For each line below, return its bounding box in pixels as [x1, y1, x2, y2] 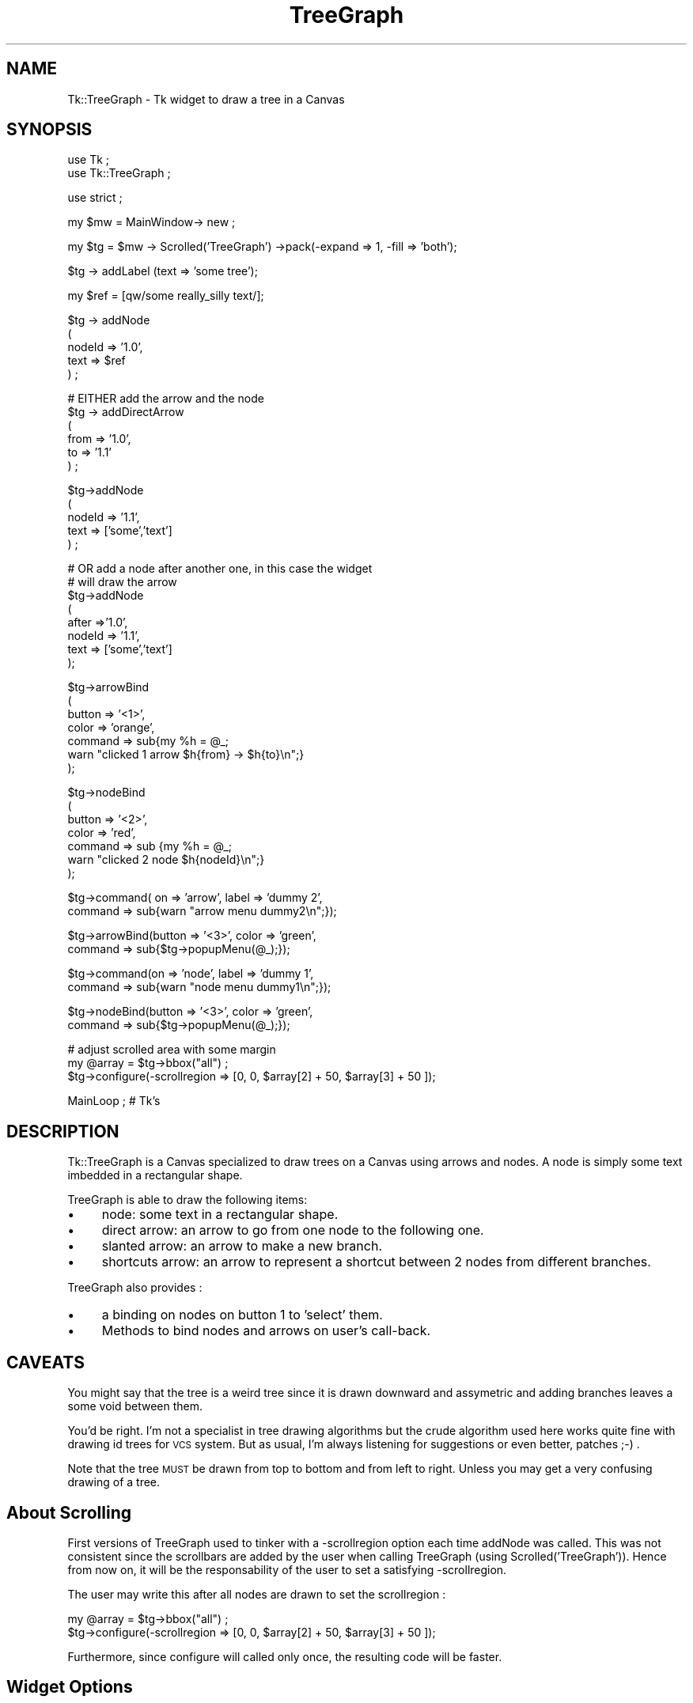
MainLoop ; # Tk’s [67, 1094, 161, 1108]
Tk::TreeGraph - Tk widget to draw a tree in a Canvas [67, 92, 345, 106]
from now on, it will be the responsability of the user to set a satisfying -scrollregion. [67, 1562, 507, 1576]
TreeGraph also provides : [67, 1281, 203, 1295]
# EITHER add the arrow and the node [67, 392, 264, 406]
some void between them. [67, 1399, 203, 1413]
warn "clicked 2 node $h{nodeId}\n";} [67, 853, 265, 867]
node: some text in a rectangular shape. [101, 1206, 339, 1223]
